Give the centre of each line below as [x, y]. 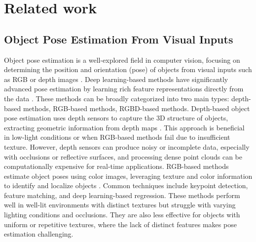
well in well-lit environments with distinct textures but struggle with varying [120, 205]
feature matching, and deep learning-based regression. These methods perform [122, 195]
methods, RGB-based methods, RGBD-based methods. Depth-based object [136, 108]
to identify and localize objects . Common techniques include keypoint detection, [126, 185]
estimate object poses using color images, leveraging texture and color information [128, 176]
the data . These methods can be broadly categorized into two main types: [117, 98]
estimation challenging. [39, 234]
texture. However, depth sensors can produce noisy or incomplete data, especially [127, 146]
